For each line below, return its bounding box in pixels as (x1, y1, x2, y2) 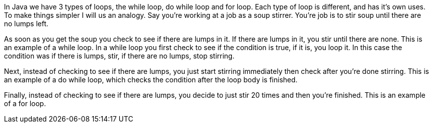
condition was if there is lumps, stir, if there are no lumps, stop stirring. (4, 52, 235, 60)
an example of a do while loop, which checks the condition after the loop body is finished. (4, 75, 298, 84)
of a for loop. (4, 99, 46, 108)
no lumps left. (4, 19, 49, 28)
